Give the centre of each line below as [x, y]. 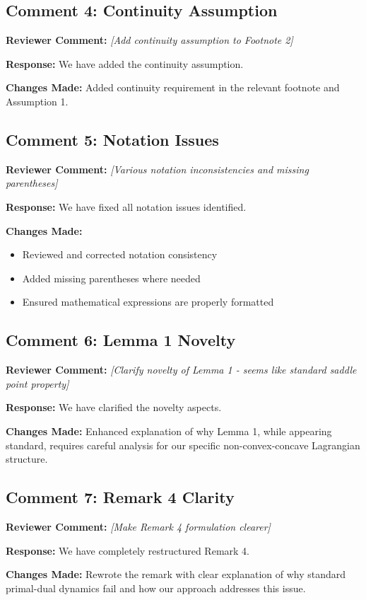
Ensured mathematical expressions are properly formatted [148, 302]
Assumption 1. [37, 101]
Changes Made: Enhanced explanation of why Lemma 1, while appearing [169, 431]
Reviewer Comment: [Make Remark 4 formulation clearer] [138, 526]
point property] [37, 383]
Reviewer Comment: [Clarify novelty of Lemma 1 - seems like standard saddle [181, 370]
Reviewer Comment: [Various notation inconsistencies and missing [157, 169]
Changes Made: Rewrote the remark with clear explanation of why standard [176, 574]
